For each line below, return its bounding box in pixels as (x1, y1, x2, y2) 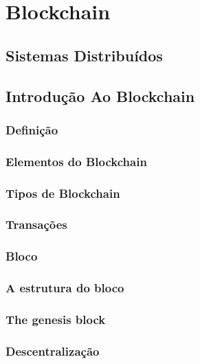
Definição (5, 121, 58, 138)
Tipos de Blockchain (5, 184, 120, 201)
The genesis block (5, 310, 106, 327)
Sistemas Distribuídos (5, 44, 163, 65)
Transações (5, 216, 67, 233)
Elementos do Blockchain (5, 152, 147, 170)
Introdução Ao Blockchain (5, 85, 195, 106)
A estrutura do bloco (5, 279, 124, 296)
